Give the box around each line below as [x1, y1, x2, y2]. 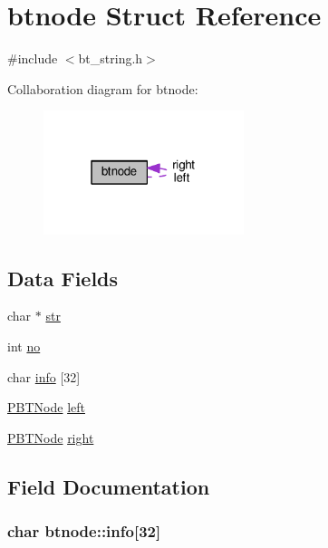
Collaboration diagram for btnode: [7, 79, 198, 98]
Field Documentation [7, 472, 210, 500]
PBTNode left [7, 398, 85, 417]
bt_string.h [78, 49, 143, 68]
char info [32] [7, 367, 81, 386]
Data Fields [7, 264, 119, 292]
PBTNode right [7, 428, 94, 447]
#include [7, 49, 58, 68]
